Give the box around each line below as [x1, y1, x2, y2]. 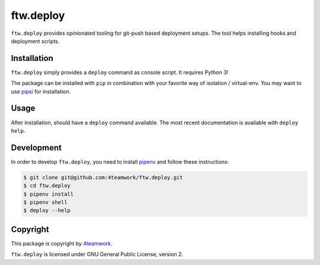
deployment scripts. [11, 37, 60, 44]
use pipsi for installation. [11, 88, 71, 95]
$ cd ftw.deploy [23, 182, 71, 189]
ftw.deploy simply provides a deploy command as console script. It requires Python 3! [11, 69, 229, 76]
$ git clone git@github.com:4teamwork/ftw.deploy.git [23, 174, 183, 180]
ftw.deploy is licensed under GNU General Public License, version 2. [11, 251, 184, 258]
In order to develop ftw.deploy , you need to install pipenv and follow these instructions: [11, 158, 229, 165]
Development [11, 143, 62, 153]
